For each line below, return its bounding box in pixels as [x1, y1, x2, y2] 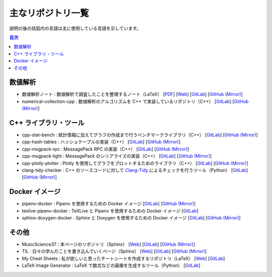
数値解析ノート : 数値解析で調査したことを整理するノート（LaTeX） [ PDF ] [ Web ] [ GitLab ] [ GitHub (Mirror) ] [22, 91, 243, 97]
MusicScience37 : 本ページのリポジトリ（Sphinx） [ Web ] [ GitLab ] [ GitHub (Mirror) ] [22, 241, 195, 247]
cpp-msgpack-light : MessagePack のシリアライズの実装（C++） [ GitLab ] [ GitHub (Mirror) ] [22, 153, 212, 159]
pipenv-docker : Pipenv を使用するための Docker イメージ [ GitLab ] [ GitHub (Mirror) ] [22, 201, 196, 207]
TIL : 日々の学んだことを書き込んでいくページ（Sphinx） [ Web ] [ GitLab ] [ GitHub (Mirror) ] [22, 248, 207, 254]
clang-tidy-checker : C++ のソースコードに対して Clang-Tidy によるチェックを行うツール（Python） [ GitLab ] [22, 167, 248, 174]
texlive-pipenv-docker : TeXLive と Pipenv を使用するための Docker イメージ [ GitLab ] [22, 207, 199, 214]
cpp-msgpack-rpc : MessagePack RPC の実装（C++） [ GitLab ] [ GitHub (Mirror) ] [22, 146, 189, 152]
